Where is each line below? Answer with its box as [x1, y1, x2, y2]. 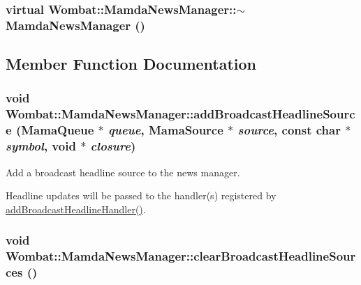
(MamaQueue [15, 121, 94, 139]
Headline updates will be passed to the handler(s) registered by [6, 188, 277, 203]
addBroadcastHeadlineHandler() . [6, 201, 146, 216]
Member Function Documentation [6, 53, 257, 75]
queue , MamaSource [108, 121, 223, 139]
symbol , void [6, 137, 76, 155]
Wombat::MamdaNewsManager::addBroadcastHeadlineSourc [6, 105, 355, 123]
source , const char [237, 121, 341, 139]
